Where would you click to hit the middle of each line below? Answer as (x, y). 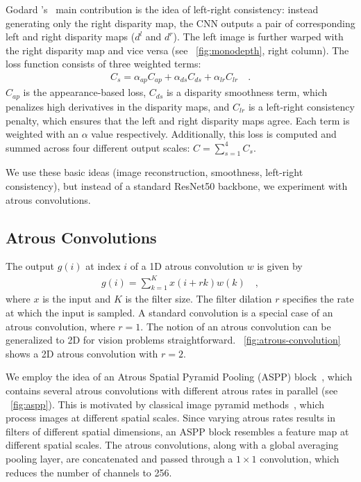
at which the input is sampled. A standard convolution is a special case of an (169, 312)
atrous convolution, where (60, 326)
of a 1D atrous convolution (187, 266)
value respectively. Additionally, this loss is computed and (214, 134)
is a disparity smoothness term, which (247, 92)
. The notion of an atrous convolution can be (236, 326)
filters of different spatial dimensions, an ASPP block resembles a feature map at (177, 431)
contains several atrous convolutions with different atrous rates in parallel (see (172, 390)
